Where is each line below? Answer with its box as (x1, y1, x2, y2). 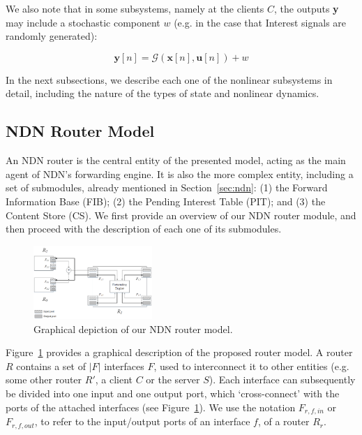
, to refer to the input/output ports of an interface (34, 414, 250, 429)
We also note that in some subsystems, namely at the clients (6, 1, 264, 15)
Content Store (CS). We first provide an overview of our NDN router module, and (6, 207, 356, 222)
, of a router (257, 414, 310, 429)
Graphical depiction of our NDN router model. (33, 321, 233, 336)
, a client (95, 372, 133, 387)
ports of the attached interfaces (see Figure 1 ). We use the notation (6, 399, 296, 414)
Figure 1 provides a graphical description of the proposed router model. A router (6, 345, 353, 360)
